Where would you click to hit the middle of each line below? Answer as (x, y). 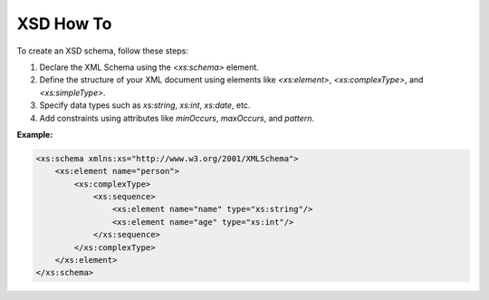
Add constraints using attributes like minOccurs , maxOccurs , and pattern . (177, 118)
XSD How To (64, 24)
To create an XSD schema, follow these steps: (103, 51)
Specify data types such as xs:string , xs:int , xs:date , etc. (145, 105)
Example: (35, 134)
